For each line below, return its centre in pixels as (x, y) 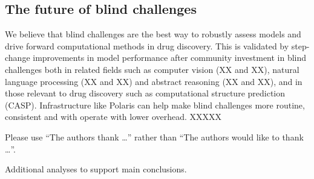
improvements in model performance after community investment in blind (170, 58)
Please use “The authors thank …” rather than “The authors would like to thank (154, 137)
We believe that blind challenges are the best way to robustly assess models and (153, 34)
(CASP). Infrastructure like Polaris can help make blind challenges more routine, (155, 105)
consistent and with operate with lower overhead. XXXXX (113, 117)
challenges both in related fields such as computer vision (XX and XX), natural (152, 69)
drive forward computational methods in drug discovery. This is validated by (147, 46)
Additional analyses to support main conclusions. (96, 169)
